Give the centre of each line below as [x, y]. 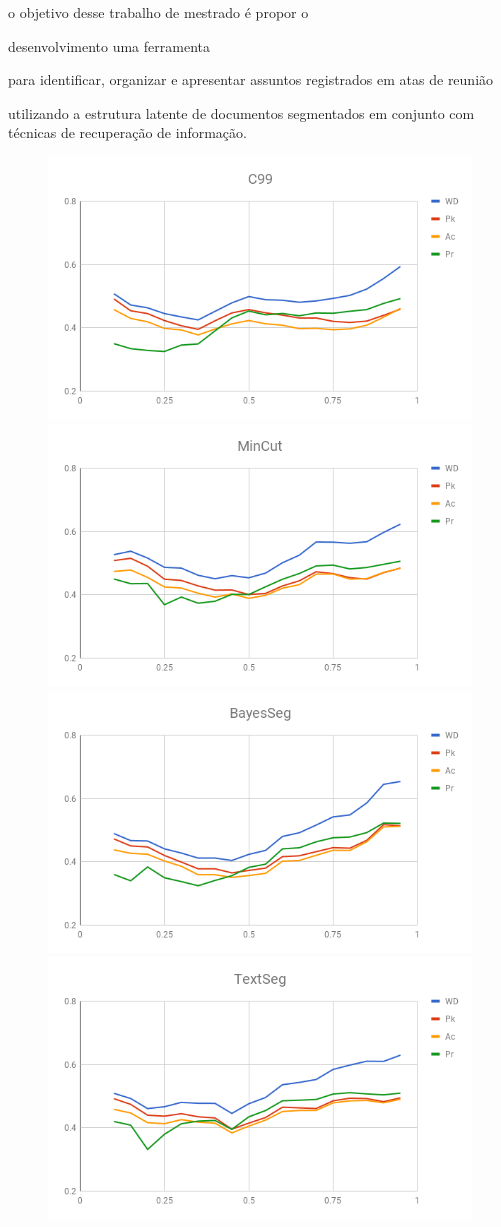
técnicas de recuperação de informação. [127, 132]
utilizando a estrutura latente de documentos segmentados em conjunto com [241, 112]
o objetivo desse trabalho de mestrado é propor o [158, 12]
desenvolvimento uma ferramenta [109, 45]
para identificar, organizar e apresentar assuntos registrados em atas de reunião [251, 79]
